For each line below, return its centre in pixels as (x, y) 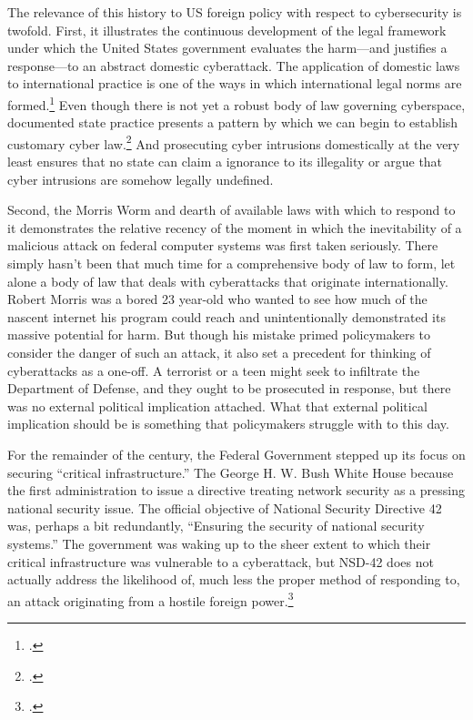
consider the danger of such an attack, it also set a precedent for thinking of (219, 352)
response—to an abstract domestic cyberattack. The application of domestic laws (234, 65)
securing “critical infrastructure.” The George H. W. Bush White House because (231, 472)
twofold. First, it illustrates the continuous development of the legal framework (227, 30)
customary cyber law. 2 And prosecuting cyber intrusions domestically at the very (234, 142)
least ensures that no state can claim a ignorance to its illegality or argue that (225, 162)
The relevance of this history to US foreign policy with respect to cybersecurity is (235, 12)
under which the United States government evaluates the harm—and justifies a (227, 48)
